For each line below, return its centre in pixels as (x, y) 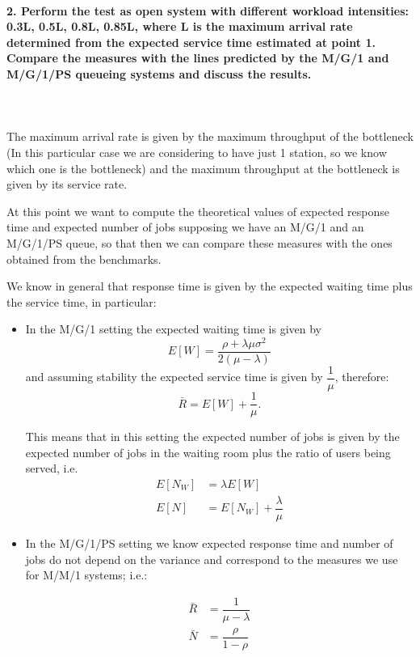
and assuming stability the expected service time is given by (174, 377)
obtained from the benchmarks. (84, 259)
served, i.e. (52, 468)
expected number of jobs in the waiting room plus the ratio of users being (208, 452)
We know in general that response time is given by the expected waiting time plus (210, 286)
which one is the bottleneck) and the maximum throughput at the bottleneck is (203, 168)
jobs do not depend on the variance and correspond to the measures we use (212, 559)
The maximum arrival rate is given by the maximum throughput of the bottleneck (210, 136)
